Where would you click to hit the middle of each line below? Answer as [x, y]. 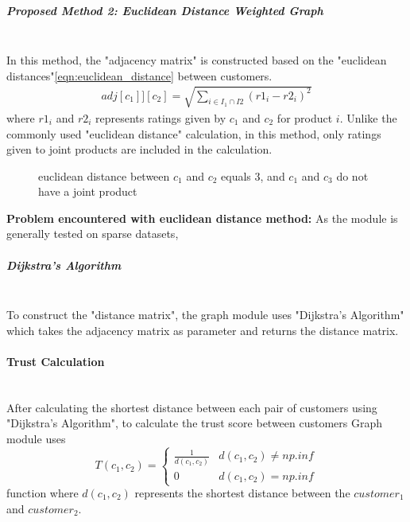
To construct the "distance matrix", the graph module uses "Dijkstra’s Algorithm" [205, 315]
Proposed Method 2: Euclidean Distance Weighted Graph [165, 10]
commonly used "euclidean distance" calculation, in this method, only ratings [194, 133]
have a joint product [88, 191]
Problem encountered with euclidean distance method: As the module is [202, 218]
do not [352, 175]
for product [305, 117]
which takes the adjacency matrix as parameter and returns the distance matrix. [203, 330]
